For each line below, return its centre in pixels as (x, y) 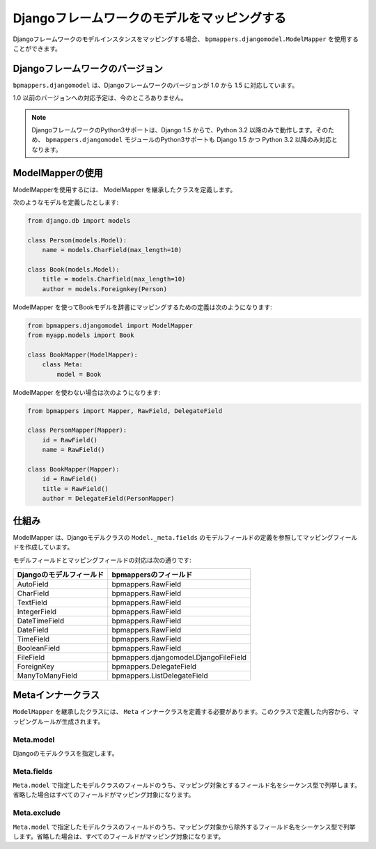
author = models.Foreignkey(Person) (104, 289)
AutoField (33, 584)
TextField (32, 602)
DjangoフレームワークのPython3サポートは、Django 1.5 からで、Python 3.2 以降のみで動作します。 (174, 130)
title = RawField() (76, 489)
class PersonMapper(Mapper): (77, 430)
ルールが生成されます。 (71, 722)
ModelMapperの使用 (58, 173)
